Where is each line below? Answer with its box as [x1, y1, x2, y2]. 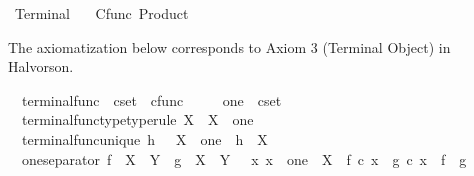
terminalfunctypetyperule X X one [21, 109, 254, 130]
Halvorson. [8, 56, 74, 77]
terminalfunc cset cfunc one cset [21, 89, 282, 110]
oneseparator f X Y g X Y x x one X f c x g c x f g [21, 148, 467, 169]
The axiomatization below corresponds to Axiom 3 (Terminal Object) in [8, 36, 451, 57]
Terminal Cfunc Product [14, 3, 189, 23]
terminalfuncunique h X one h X [21, 128, 268, 149]
